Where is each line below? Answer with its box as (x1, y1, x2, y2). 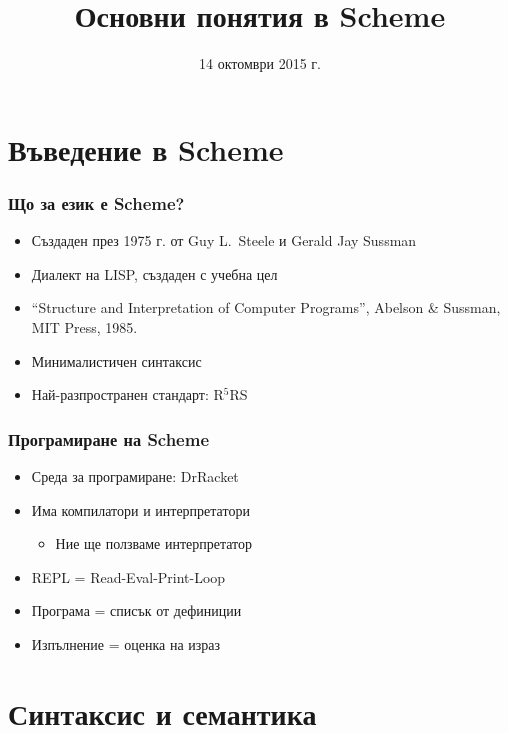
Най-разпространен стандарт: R (31, 384, 224, 405)
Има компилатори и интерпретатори (31, 499, 250, 520)
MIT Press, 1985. (31, 316, 138, 337)
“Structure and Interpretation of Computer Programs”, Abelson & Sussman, (31, 297, 501, 318)
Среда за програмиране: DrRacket (31, 465, 239, 486)
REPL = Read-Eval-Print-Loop (31, 566, 226, 587)
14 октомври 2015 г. (199, 53, 321, 74)
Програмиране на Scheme (8, 426, 210, 451)
